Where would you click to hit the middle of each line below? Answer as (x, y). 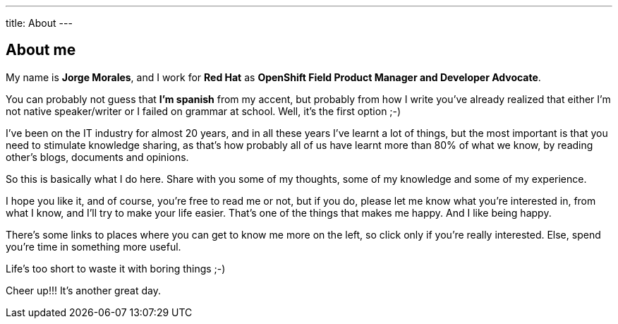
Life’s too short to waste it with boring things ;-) (116, 268)
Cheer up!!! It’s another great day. (83, 290)
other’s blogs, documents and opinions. (97, 157)
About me (41, 50)
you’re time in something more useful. (93, 246)
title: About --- (39, 23)
